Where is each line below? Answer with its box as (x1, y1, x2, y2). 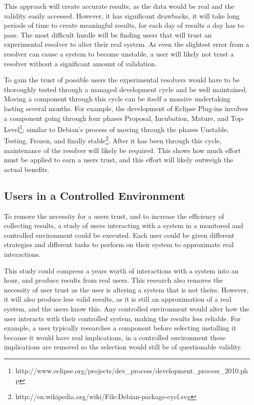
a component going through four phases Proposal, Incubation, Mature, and (4, 113, 229, 123)
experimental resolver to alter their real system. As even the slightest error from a (4, 39, 250, 49)
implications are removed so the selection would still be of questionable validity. (4, 342, 242, 352)
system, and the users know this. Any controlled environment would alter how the (4, 303, 250, 313)
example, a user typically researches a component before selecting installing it (4, 323, 236, 333)
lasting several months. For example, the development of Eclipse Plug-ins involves (4, 103, 249, 113)
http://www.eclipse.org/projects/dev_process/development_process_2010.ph (15, 365, 248, 375)
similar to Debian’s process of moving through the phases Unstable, (26, 124, 229, 134)
